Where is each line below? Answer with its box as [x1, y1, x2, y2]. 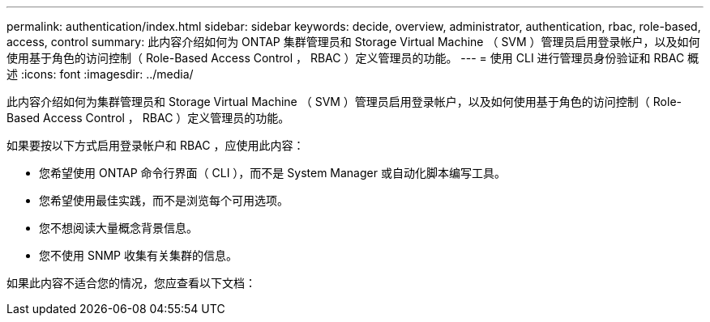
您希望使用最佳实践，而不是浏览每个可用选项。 [39, 193, 289, 207]
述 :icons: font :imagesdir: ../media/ [6, 67, 194, 81]
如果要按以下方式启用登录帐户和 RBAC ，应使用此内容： [6, 138, 305, 152]
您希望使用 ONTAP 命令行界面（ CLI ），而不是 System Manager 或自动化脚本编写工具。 [39, 166, 506, 180]
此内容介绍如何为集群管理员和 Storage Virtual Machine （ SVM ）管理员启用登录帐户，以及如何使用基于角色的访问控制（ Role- [6, 95, 682, 108]
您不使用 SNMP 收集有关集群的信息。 [39, 248, 237, 262]
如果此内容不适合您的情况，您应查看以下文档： [6, 276, 256, 290]
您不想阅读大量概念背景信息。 [39, 221, 198, 235]
